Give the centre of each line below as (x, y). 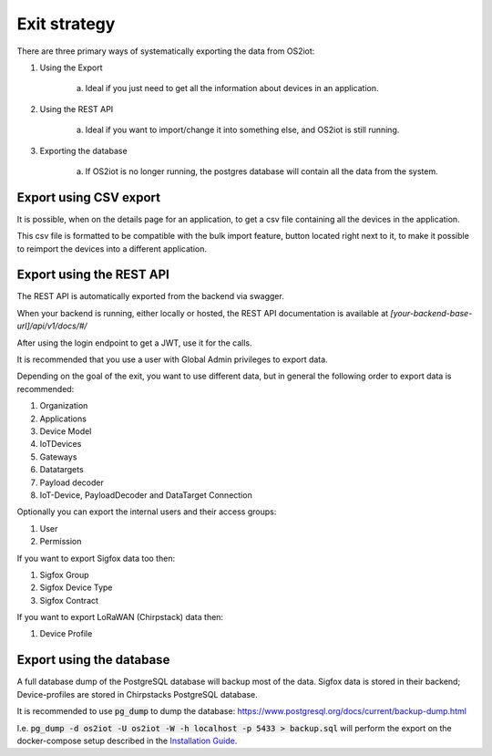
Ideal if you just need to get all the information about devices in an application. (232, 88)
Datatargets (61, 470)
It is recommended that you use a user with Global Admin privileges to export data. (172, 359)
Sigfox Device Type (76, 587)
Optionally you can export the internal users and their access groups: (147, 512)
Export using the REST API (93, 275)
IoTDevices (61, 444)
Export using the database (93, 660)
